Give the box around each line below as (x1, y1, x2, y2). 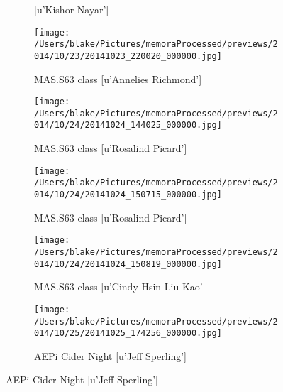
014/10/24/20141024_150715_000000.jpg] (34, 190, 222, 200)
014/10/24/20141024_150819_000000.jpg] (34, 258, 222, 269)
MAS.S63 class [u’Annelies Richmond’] (34, 71, 202, 86)
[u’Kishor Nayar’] (34, 2, 109, 16)
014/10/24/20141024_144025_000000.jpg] (34, 120, 222, 131)
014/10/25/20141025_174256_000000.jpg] (34, 328, 222, 339)
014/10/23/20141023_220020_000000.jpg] (34, 50, 222, 61)
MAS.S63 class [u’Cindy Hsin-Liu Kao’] (34, 279, 206, 294)
